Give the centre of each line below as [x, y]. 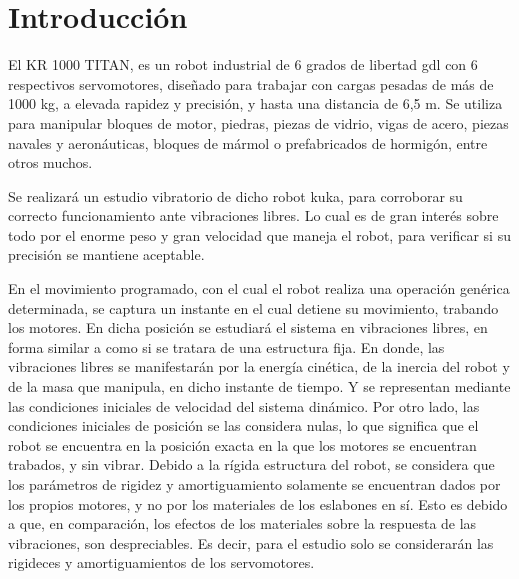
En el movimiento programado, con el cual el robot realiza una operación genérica [259, 288]
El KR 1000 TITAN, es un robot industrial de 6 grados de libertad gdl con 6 [243, 64]
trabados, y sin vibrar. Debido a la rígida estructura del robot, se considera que [251, 464]
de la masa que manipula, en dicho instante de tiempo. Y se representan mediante [259, 386]
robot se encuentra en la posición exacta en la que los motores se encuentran [242, 444]
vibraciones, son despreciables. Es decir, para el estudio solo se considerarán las [251, 542]
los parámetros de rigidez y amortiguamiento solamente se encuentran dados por [254, 484]
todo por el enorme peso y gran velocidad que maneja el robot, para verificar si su [259, 234]
